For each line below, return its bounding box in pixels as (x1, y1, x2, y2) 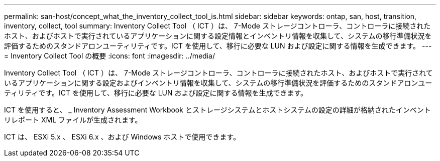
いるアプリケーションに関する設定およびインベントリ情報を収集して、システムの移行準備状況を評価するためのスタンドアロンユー (4, 78, 432, 87)
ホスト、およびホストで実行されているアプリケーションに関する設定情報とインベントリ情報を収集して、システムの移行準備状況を (4, 31, 432, 40)
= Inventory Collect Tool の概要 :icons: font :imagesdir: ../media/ (4, 51, 215, 60)
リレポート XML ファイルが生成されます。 (4, 115, 142, 124)
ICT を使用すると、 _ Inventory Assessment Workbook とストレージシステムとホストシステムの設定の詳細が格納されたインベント (4, 105, 431, 114)
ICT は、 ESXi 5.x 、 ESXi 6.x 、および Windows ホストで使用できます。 (4, 132, 240, 141)
